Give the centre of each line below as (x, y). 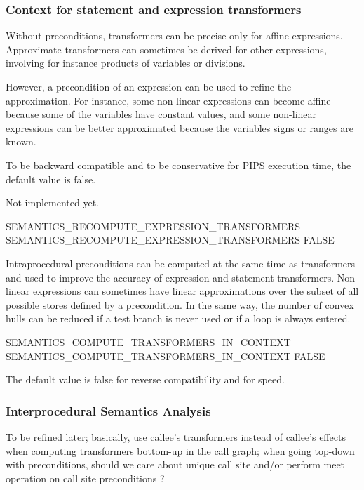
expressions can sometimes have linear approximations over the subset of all (196, 291)
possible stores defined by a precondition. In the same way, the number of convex (180, 304)
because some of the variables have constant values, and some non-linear (161, 114)
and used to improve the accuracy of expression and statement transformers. (170, 277)
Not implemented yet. (52, 203)
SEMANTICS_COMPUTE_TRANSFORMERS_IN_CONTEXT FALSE (166, 356)
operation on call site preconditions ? (85, 478)
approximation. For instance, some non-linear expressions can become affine (168, 100)
